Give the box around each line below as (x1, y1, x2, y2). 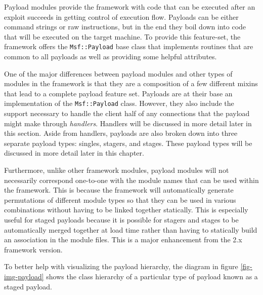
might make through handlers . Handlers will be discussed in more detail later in (4, 118, 252, 128)
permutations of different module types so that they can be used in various (4, 194, 236, 205)
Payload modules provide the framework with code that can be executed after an (4, 2, 255, 12)
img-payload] (4, 271, 44, 281)
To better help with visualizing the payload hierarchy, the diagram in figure (4, 261, 238, 272)
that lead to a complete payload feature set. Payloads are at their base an (4, 88, 233, 98)
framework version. (4, 244, 63, 254)
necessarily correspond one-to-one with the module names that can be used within (4, 174, 259, 185)
